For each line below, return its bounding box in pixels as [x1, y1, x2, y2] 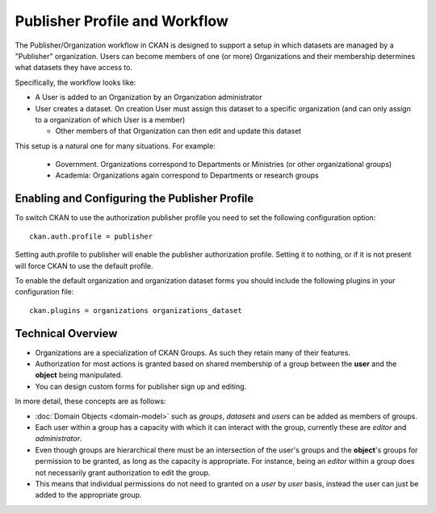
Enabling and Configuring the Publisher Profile [15, 192, 254, 206]
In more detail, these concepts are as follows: [15, 396, 166, 407]
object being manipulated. [35, 370, 123, 380]
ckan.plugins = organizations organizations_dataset [29, 306, 242, 315]
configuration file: [15, 287, 74, 297]
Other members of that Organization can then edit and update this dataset [55, 126, 302, 136]
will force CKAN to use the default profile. [15, 261, 153, 270]
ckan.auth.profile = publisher [29, 231, 153, 241]
